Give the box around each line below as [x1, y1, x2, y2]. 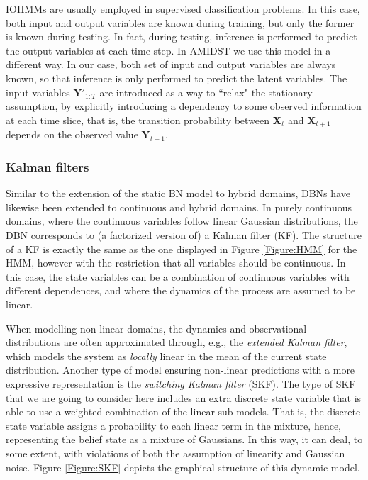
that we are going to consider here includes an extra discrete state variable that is [6, 390, 362, 405]
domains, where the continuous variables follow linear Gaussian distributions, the [6, 213, 358, 228]
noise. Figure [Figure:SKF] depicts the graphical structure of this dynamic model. [6, 459, 360, 474]
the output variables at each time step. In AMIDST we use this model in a [6, 43, 331, 57]
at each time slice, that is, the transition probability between [6, 112, 270, 127]
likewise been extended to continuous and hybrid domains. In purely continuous [6, 199, 352, 214]
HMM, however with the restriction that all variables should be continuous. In [6, 255, 346, 270]
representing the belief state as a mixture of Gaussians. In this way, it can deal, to [6, 432, 363, 447]
